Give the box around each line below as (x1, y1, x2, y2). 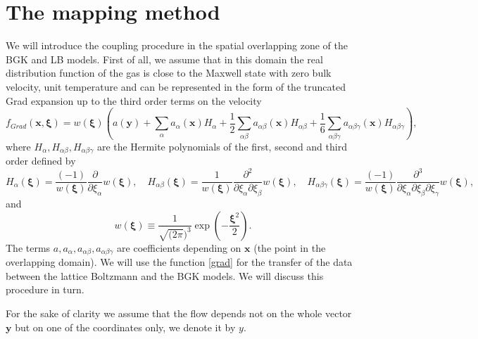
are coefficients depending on (117, 240, 241, 255)
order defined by (6, 153, 76, 168)
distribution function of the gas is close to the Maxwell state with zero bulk (6, 65, 332, 80)
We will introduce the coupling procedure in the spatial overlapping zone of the (6, 38, 348, 53)
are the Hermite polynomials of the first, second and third (96, 139, 347, 153)
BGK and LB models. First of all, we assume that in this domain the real (6, 51, 323, 66)
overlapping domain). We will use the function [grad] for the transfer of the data (6, 255, 353, 269)
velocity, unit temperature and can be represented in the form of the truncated (6, 79, 346, 94)
